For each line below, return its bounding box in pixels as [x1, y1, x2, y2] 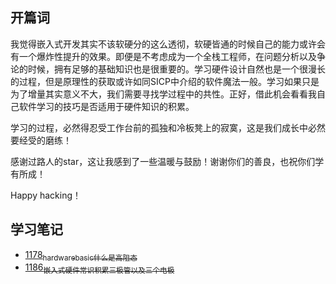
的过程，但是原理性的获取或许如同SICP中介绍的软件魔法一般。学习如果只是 [10, 75, 320, 87]
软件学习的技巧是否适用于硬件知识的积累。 [18, 100, 195, 112]
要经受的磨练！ [10, 134, 72, 146]
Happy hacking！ [10, 189, 82, 201]
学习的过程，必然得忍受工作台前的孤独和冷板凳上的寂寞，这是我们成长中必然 [10, 121, 326, 133]
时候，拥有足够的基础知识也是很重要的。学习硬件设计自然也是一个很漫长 [27, 63, 326, 75]
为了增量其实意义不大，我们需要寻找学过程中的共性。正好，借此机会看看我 [10, 88, 317, 100]
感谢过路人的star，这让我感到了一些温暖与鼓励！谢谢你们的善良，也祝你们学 [10, 155, 325, 167]
